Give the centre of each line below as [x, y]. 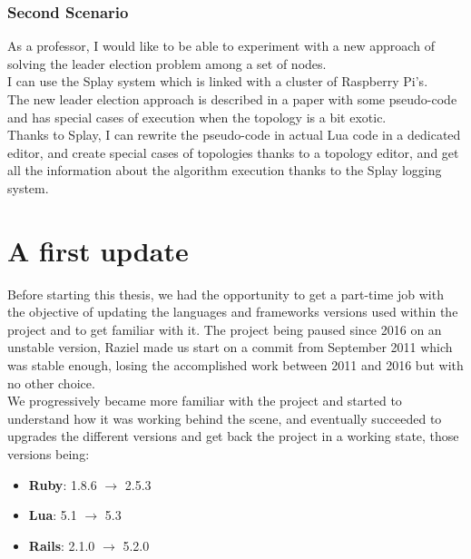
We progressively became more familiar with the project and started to [205, 401]
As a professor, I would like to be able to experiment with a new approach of [221, 46]
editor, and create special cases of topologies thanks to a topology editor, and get [233, 152]
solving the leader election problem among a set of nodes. [167, 63]
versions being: [49, 454]
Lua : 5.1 [53, 515]
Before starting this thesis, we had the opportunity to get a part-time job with [226, 294]
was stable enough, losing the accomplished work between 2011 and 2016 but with [235, 365]
